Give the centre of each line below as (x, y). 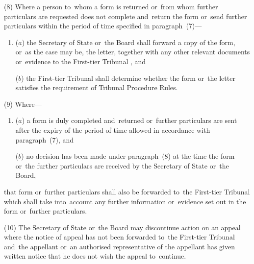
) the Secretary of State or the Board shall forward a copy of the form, (128, 42)
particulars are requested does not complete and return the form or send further (126, 16)
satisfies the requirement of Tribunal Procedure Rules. (97, 87)
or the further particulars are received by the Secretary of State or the (122, 165)
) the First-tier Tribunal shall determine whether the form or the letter (128, 78)
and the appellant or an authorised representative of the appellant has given (119, 246)
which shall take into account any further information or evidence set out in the (125, 201)
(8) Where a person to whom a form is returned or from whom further (111, 6)
